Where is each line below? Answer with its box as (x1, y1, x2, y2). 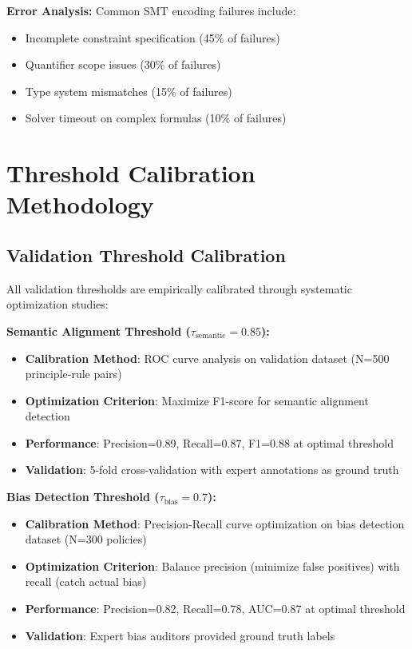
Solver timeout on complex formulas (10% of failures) (25, 109, 287, 126)
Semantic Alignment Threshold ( (6, 322, 191, 339)
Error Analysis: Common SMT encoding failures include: (6, 2, 296, 18)
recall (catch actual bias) (25, 573, 147, 590)
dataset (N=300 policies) (25, 531, 147, 547)
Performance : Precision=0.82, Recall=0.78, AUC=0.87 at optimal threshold (25, 600, 406, 617)
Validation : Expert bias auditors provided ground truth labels (25, 627, 335, 643)
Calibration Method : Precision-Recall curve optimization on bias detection (25, 515, 405, 532)
